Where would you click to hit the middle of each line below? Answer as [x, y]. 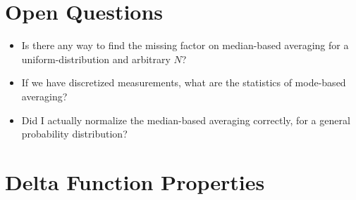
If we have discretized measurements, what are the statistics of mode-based [184, 82]
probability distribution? [74, 134]
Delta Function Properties [135, 181]
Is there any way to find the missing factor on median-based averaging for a [185, 45]
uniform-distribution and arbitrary [96, 59]
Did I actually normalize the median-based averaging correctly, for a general [186, 120]
